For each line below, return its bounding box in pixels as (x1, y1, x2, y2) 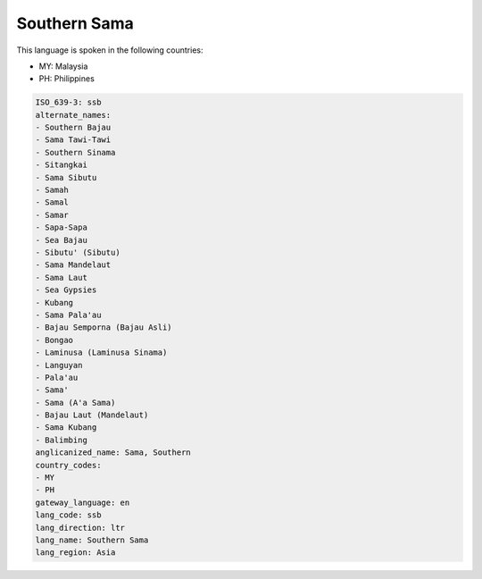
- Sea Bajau (35, 235, 88, 245)
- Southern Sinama (35, 147, 116, 157)
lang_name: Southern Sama (35, 534, 149, 545)
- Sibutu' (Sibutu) (35, 248, 120, 257)
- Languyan (35, 360, 83, 370)
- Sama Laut (35, 273, 88, 282)
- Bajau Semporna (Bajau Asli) (35, 323, 173, 332)
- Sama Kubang (35, 423, 97, 432)
